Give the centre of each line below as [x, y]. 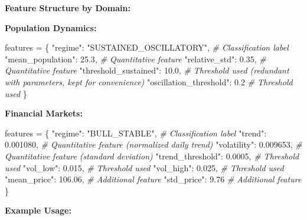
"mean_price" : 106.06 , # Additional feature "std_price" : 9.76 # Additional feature [153, 179]
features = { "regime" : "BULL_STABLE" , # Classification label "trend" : [136, 133]
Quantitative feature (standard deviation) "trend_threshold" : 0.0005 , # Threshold [152, 156]
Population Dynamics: [51, 27]
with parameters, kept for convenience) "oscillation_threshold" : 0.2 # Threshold [149, 81]
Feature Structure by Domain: [68, 8]
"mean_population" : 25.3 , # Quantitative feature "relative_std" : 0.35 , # [135, 59]
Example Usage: [38, 210]
